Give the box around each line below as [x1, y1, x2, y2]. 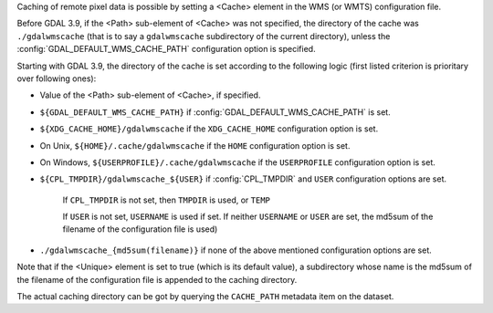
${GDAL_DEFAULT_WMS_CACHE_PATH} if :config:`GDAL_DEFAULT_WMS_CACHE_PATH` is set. [39, 106, 392, 118]
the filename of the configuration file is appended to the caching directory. [16, 274, 298, 285]
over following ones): [16, 73, 97, 84]
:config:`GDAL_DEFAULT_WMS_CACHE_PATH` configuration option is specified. [16, 44, 316, 55]
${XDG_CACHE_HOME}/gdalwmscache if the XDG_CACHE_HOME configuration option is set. [39, 123, 379, 134]
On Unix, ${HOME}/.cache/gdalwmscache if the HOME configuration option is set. [39, 140, 351, 151]
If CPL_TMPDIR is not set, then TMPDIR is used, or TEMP [62, 194, 271, 205]
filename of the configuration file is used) [62, 224, 218, 235]
